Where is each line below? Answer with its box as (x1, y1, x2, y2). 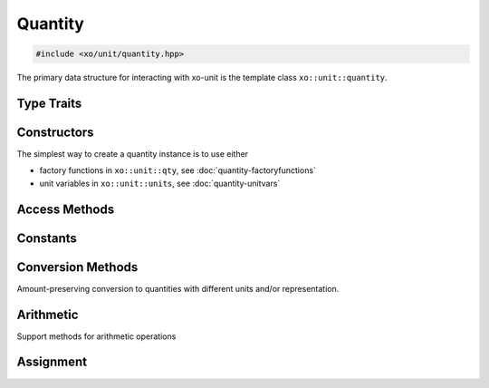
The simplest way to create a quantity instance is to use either (16, 149, 249, 160)
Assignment (16, 354, 88, 370)
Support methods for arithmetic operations (16, 331, 177, 342)
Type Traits (16, 95, 82, 111)
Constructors (16, 124, 94, 140)
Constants (16, 230, 77, 246)
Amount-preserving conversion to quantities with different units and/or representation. (16, 283, 340, 294)
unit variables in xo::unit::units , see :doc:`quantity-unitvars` (39, 178, 281, 189)
